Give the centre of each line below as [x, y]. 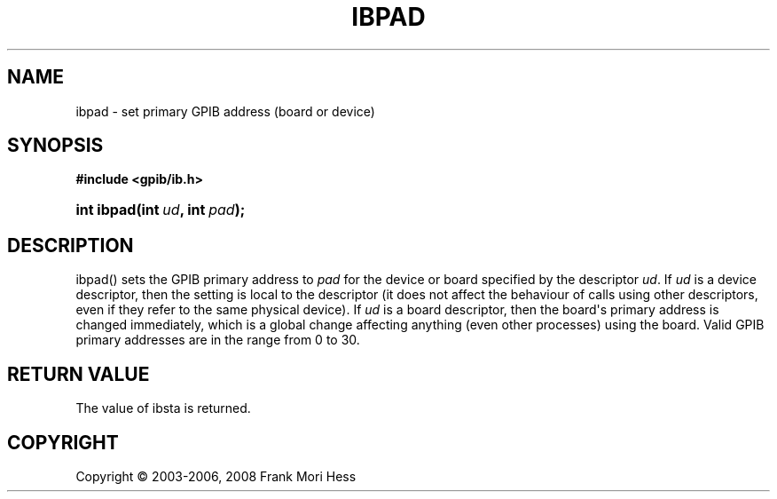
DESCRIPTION [71, 245]
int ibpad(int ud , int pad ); [161, 210]
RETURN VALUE [78, 374]
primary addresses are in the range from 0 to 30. [218, 340]
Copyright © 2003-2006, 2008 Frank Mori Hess [216, 476]
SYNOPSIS [55, 146]
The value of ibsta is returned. [163, 408]
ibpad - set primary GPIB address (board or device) [225, 111]
